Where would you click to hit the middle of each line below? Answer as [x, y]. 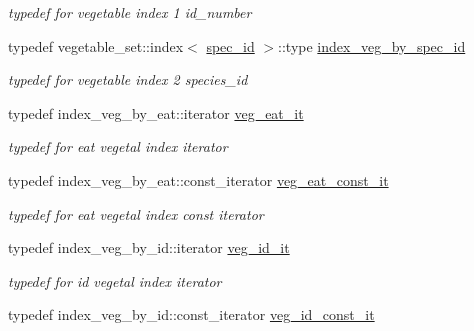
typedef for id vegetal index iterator [115, 280]
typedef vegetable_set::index [96, 45]
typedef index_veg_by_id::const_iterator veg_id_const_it [191, 314]
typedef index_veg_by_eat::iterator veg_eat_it [156, 112]
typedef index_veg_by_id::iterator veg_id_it [149, 247]
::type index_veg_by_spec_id [372, 45]
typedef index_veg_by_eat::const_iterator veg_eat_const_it [198, 179]
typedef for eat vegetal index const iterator [136, 213]
